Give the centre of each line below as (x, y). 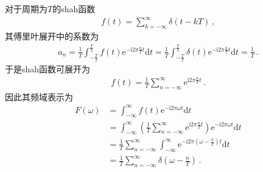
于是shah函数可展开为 (48, 69)
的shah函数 (74, 9)
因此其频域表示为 (39, 96)
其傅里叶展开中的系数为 (52, 36)
